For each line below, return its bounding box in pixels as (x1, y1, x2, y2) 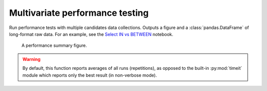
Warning (22, 56, 41, 62)
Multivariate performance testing (9, 7, 149, 18)
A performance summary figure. (21, 42, 87, 49)
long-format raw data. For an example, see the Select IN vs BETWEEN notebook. (9, 31, 174, 37)
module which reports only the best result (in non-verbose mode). (22, 72, 157, 78)
